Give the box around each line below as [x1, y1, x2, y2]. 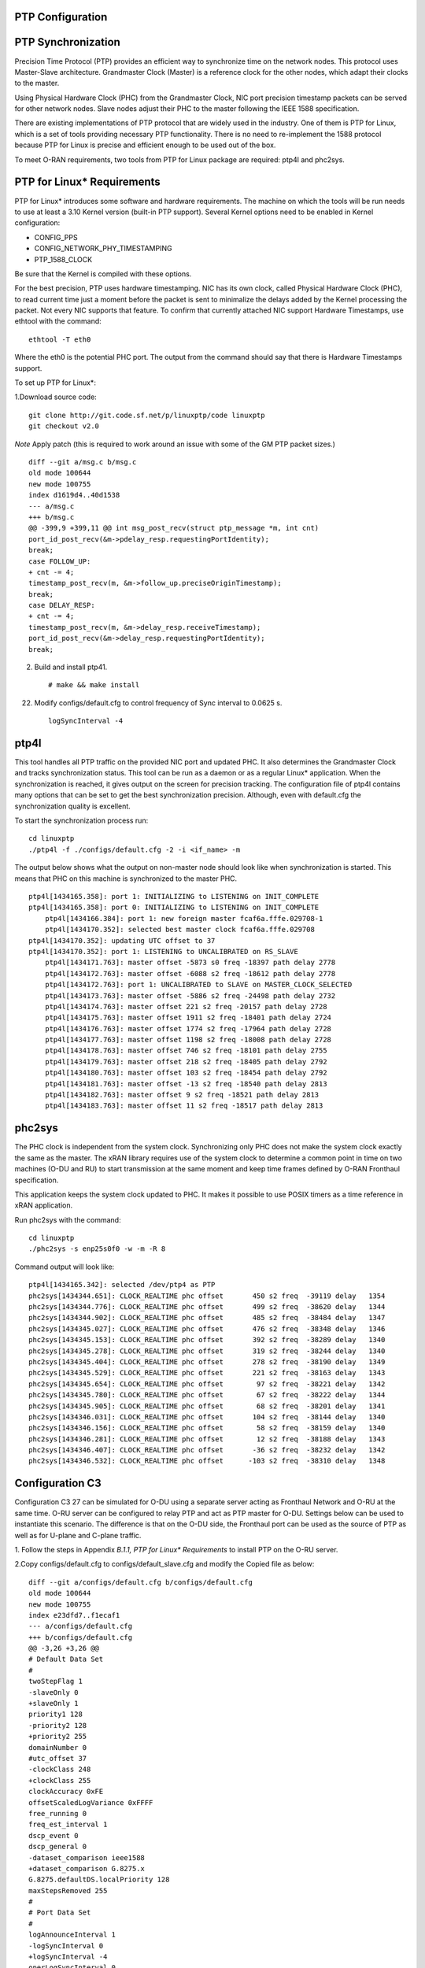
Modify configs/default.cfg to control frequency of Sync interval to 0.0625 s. [34, 697, 283, 708]
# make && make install [48, 681, 140, 690]
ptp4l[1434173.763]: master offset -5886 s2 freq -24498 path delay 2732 [44, 991, 336, 1000]
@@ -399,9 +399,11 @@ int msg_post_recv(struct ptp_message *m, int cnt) [28, 523, 320, 533]
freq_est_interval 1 [28, 1820, 108, 1829]
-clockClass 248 [28, 1765, 91, 1774]
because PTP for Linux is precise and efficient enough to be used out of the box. [14, 140, 276, 150]
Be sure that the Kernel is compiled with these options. [14, 268, 192, 279]
